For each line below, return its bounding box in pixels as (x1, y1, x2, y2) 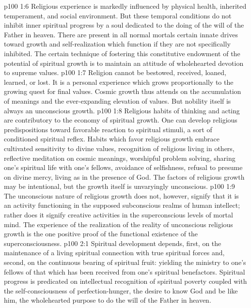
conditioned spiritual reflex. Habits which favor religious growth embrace (4, 134, 220, 144)
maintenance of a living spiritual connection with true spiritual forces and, (4, 247, 225, 258)
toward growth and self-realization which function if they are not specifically (4, 39, 231, 49)
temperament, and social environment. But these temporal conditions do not (4, 10, 232, 20)
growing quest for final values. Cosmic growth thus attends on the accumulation (4, 86, 241, 96)
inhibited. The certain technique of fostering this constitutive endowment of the (4, 48, 240, 58)
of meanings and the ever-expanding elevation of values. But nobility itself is (4, 95, 231, 106)
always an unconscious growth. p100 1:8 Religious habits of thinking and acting (4, 105, 240, 115)
